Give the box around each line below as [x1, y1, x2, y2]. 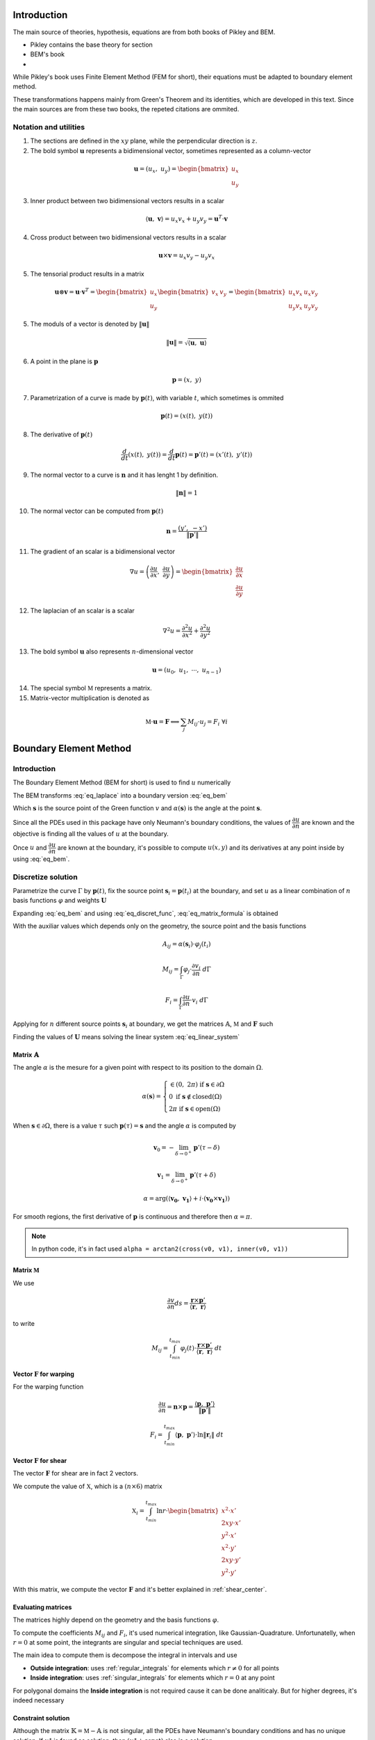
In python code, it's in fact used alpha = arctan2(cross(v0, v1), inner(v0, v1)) [31, 1244, 288, 1253]
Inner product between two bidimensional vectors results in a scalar [30, 197, 225, 205]
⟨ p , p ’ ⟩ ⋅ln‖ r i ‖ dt [174, 1431, 224, 1440]
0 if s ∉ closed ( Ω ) [169, 1093, 222, 1101]
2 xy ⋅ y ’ [221, 1556, 241, 1564]
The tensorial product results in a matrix [30, 269, 145, 278]
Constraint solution [12, 1714, 70, 1722]
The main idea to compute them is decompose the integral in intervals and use [12, 1651, 237, 1659]
